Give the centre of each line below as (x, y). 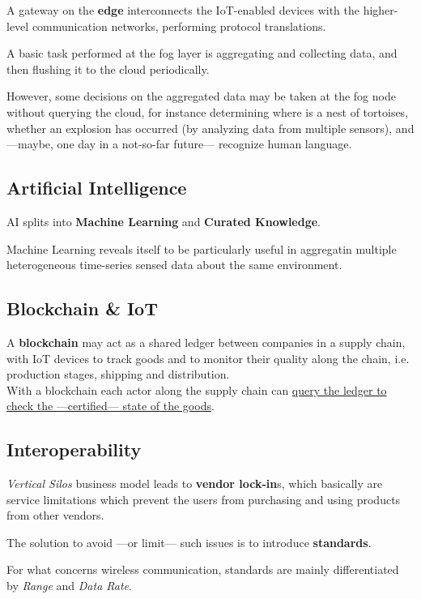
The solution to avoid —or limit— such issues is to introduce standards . (189, 542)
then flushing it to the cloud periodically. (108, 68)
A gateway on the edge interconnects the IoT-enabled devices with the (183, 10)
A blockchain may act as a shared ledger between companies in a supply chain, (206, 342)
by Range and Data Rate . (69, 586)
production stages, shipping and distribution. (118, 374)
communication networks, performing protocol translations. (179, 26)
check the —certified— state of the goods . (111, 406)
